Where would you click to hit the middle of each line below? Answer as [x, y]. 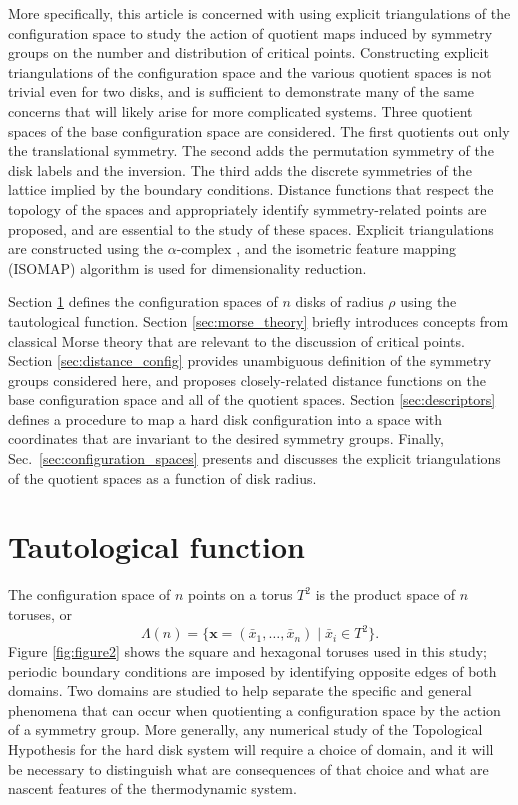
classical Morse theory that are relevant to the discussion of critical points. [236, 340]
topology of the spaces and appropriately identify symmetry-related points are [247, 208]
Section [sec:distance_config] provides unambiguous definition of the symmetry [250, 360]
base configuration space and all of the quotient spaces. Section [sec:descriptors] [252, 399]
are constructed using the [86, 248]
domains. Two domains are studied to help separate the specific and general [240, 690]
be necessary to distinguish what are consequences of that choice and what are [248, 768]
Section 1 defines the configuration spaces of [143, 301]
